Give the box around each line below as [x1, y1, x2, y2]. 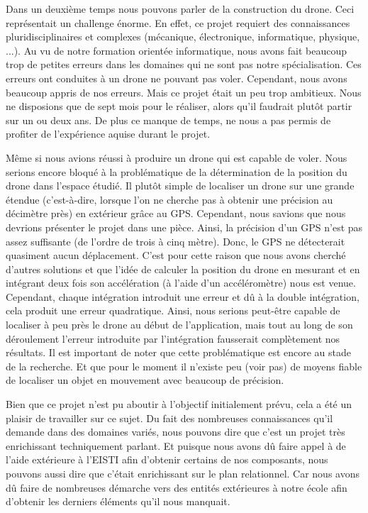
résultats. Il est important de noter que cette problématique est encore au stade [6, 345, 352, 360]
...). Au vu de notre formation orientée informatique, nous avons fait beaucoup [6, 43, 347, 57]
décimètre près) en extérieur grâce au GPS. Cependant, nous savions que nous [6, 206, 346, 221]
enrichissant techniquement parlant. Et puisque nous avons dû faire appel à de [6, 438, 346, 453]
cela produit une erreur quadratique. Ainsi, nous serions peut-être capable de [6, 303, 340, 318]
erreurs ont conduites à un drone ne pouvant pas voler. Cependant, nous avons [6, 70, 347, 85]
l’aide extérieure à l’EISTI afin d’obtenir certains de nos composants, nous [6, 452, 328, 467]
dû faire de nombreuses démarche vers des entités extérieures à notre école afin [6, 480, 347, 495]
